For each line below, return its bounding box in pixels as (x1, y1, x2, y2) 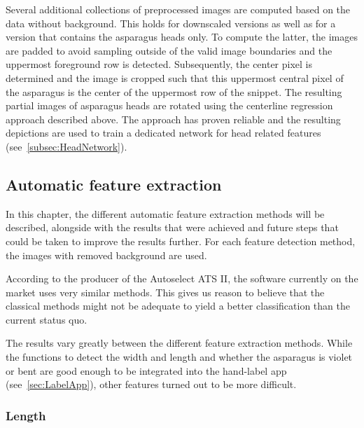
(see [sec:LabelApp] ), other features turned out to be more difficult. (6, 377, 297, 392)
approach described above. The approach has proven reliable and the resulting (6, 111, 341, 126)
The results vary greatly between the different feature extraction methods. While (6, 336, 353, 350)
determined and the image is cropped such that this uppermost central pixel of (6, 70, 344, 85)
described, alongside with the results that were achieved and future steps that (6, 220, 339, 235)
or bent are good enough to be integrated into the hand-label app (6, 363, 287, 378)
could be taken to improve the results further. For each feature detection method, (6, 233, 356, 248)
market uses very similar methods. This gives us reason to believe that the (6, 284, 325, 299)
